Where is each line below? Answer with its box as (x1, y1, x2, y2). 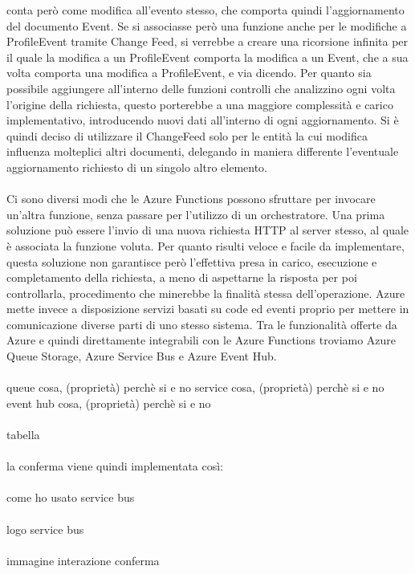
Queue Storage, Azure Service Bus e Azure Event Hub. (6, 348, 277, 364)
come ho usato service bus (6, 489, 135, 506)
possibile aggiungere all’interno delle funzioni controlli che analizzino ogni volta (6, 79, 396, 96)
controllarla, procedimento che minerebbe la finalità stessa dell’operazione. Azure (6, 284, 405, 301)
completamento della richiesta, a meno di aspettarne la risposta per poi (6, 269, 357, 286)
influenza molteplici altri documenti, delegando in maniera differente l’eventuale (6, 143, 399, 160)
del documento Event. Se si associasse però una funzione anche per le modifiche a (6, 17, 407, 34)
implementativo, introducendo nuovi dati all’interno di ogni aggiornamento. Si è (6, 112, 399, 128)
